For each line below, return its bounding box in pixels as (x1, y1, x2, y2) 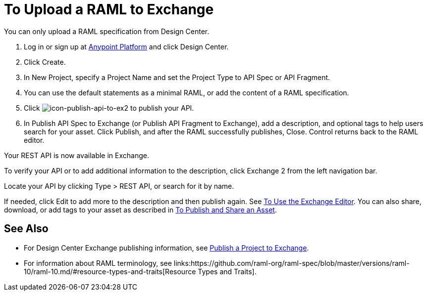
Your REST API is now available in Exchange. (4, 151, 150, 160)
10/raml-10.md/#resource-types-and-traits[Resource (24, 267, 196, 276)
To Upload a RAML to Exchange (4, 1, 214, 18)
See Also (4, 222, 49, 235)
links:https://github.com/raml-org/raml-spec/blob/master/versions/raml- (173, 258, 410, 267)
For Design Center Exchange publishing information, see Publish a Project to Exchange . (24, 243, 309, 252)
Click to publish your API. (24, 103, 194, 112)
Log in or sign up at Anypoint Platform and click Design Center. (24, 42, 229, 51)
